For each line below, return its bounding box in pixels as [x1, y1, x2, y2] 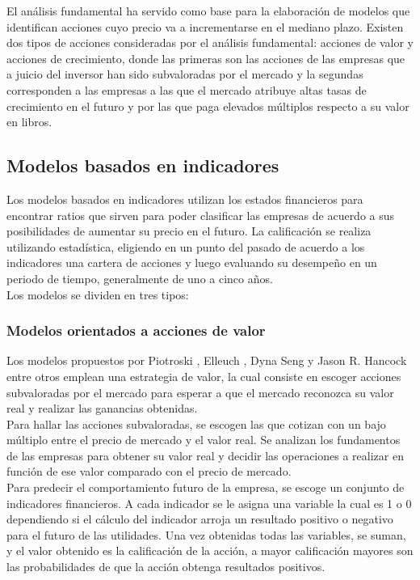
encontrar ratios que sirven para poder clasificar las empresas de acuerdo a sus [6, 206, 395, 223]
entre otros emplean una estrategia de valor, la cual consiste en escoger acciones [6, 367, 401, 384]
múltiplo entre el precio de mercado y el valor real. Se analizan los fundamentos [6, 431, 401, 448]
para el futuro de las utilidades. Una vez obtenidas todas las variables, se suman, [6, 526, 406, 543]
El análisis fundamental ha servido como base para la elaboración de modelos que [6, 2, 410, 19]
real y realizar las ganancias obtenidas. [6, 400, 198, 417]
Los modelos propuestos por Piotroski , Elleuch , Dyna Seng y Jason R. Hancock [6, 352, 407, 369]
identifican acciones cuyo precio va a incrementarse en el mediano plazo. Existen [6, 18, 404, 35]
